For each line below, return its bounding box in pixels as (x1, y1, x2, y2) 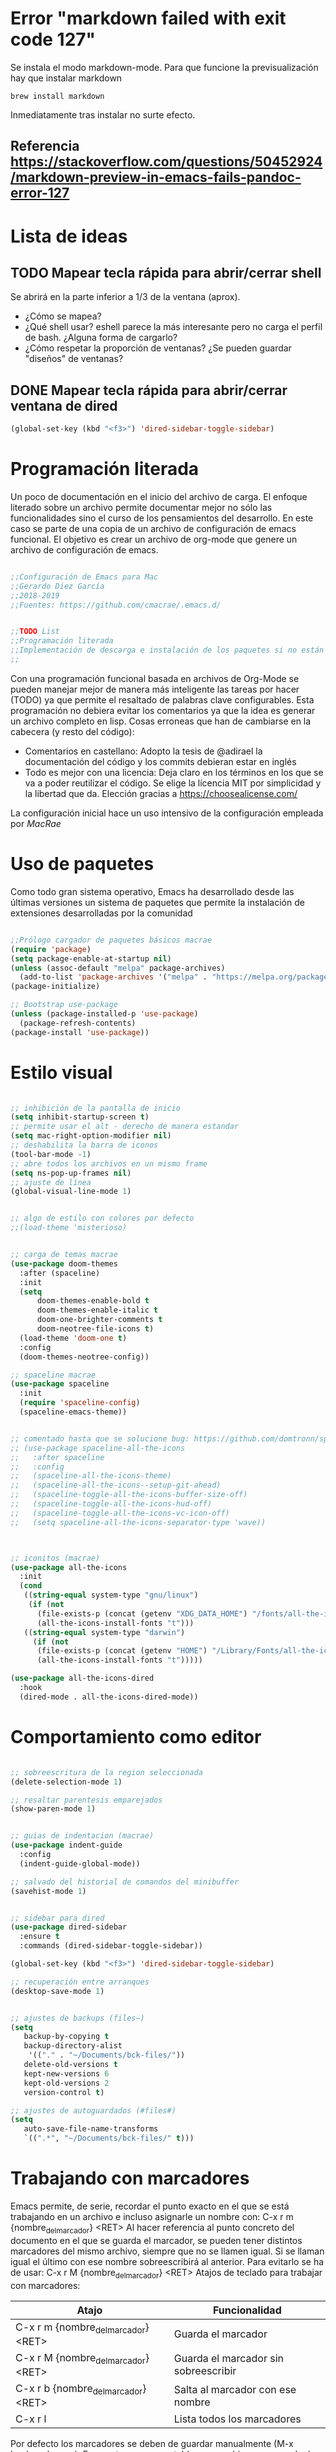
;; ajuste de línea (10, 1177, 92, 1187)
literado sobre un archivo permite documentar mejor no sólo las (10, 501, 273, 513)
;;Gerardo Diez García (10, 581, 105, 591)
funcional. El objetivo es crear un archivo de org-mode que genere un (10, 533, 298, 545)
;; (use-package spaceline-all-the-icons (10, 1443, 186, 1453)
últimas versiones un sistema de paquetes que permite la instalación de (10, 896, 305, 908)
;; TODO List (10, 627, 60, 637)
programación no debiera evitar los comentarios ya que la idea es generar (10, 704, 316, 716)
